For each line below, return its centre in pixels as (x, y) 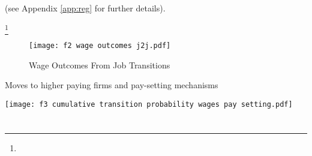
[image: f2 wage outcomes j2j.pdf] (100, 45)
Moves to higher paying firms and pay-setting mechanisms (112, 85)
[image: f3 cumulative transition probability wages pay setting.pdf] (149, 104)
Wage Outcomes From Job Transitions (100, 64)
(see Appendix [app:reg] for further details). (85, 8)
